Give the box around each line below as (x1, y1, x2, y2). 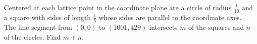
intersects (149, 22, 178, 32)
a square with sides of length (4, 12, 91, 22)
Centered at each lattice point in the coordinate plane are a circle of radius (4, 2, 232, 12)
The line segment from (4, 22, 72, 32)
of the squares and (188, 22, 244, 32)
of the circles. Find (4, 31, 61, 42)
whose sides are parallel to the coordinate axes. (99, 12, 242, 22)
